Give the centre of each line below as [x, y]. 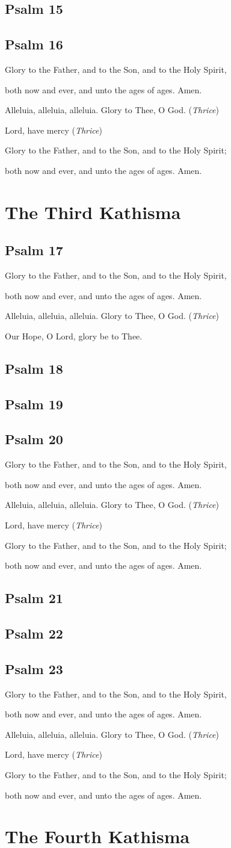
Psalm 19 [34, 404]
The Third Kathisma [93, 212]
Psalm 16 [34, 44]
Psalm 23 [34, 668]
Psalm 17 [34, 250]
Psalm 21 [34, 598]
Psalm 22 [34, 633]
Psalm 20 [34, 439]
